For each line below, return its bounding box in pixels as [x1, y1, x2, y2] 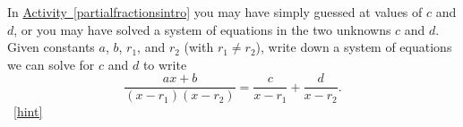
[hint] [13, 102, 43, 121]
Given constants [7, 38, 95, 56]
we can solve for [7, 55, 95, 73]
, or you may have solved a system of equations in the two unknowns [13, 20, 391, 38]
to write [142, 55, 187, 73]
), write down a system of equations [255, 38, 452, 56]
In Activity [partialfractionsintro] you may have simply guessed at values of [7, 3, 423, 21]
